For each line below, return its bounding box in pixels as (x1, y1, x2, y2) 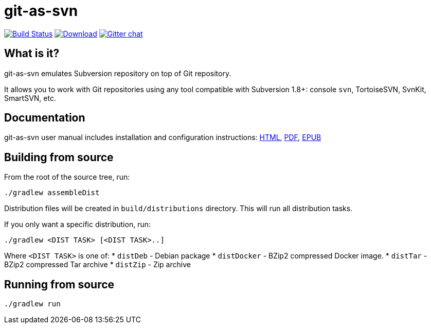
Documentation (4, 111, 85, 125)
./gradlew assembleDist (4, 188, 100, 197)
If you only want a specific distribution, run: (4, 220, 151, 229)
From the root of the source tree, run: (4, 172, 130, 182)
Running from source (4, 278, 115, 291)
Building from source (4, 150, 114, 164)
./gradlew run (4, 300, 61, 308)
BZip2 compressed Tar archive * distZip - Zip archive (4, 260, 191, 269)
